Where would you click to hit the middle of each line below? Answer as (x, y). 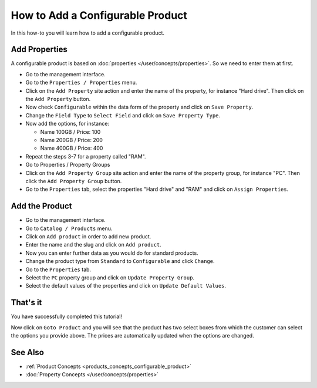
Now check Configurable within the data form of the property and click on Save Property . (139, 107)
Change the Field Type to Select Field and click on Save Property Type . (123, 115)
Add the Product (41, 206)
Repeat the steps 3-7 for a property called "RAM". (86, 156)
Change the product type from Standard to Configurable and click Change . (120, 261)
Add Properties (39, 50)
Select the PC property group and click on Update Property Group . (110, 277)
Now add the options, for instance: (68, 124)
